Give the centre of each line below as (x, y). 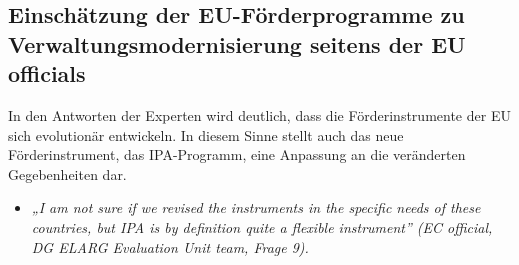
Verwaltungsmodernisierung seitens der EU (237, 43)
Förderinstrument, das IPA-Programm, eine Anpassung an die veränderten (237, 154)
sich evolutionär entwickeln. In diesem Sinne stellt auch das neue (206, 134)
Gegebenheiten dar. (67, 173)
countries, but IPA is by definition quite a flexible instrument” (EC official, (262, 226)
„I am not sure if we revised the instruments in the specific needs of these (256, 207)
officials (47, 73)
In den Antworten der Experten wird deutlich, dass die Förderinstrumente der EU (259, 114)
